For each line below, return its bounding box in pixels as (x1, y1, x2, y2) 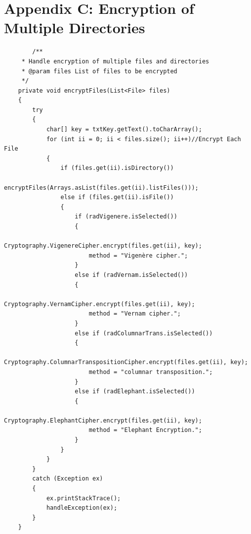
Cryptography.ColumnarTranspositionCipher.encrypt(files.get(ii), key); (4, 359, 248, 366)
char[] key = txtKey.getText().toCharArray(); (46, 126, 202, 133)
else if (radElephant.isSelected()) (75, 388, 195, 395)
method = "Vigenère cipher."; (88, 252, 188, 259)
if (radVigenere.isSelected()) (75, 213, 177, 220)
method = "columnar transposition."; (88, 368, 213, 375)
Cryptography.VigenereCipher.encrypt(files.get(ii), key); (4, 242, 202, 250)
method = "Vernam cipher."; (88, 310, 181, 318)
